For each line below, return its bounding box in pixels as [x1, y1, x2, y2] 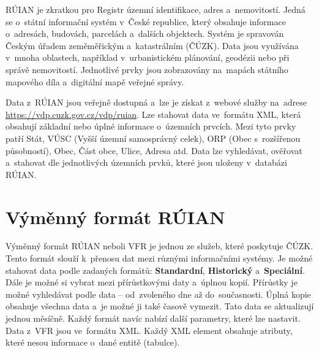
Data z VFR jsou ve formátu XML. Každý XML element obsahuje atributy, [6, 324, 293, 336]
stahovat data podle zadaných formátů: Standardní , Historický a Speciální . [6, 263, 305, 276]
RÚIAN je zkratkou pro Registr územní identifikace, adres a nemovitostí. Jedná [6, 3, 306, 15]
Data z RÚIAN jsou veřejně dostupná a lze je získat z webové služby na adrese [6, 96, 307, 109]
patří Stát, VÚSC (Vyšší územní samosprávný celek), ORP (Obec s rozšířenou [6, 131, 301, 144]
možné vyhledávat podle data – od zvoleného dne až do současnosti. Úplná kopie [6, 287, 311, 300]
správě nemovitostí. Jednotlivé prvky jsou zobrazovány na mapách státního [6, 63, 288, 76]
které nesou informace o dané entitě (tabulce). [6, 336, 180, 349]
